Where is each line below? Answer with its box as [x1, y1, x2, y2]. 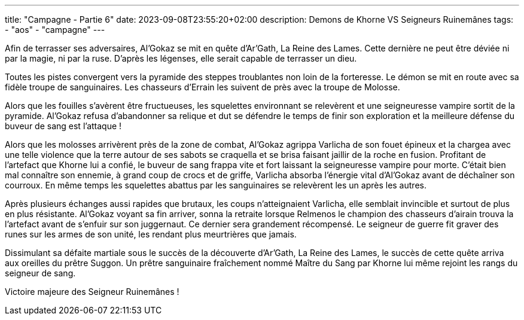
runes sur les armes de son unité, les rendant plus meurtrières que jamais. [5, 229, 297, 239]
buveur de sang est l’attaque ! [5, 121, 122, 131]
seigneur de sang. [5, 268, 76, 278]
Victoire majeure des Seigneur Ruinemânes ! [5, 287, 179, 297]
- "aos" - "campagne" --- [5, 25, 105, 35]
